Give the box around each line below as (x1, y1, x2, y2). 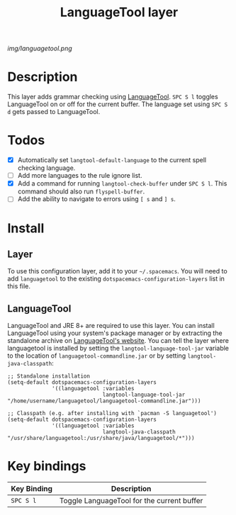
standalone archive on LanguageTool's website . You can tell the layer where (7, 336, 229, 345)
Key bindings (7, 458, 86, 475)
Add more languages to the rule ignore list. (17, 171, 142, 180)
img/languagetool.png (7, 44, 72, 53)
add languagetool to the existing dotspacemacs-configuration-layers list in (7, 274, 225, 283)
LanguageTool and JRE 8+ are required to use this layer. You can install (7, 322, 215, 330)
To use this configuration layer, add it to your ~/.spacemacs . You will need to (7, 267, 228, 276)
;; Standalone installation (7, 373, 91, 380)
